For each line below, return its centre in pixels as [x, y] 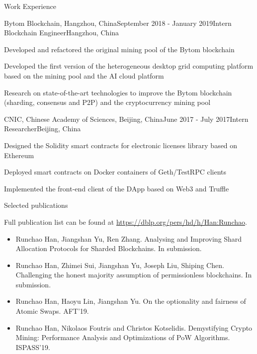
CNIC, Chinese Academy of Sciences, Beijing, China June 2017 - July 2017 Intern [126, 119]
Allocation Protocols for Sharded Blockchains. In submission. [109, 248]
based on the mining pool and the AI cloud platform [84, 75]
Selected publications [36, 205]
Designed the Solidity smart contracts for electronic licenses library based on [121, 145]
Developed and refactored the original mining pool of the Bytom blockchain [119, 49]
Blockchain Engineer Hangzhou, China [62, 33]
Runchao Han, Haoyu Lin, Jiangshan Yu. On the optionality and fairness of [131, 301]
